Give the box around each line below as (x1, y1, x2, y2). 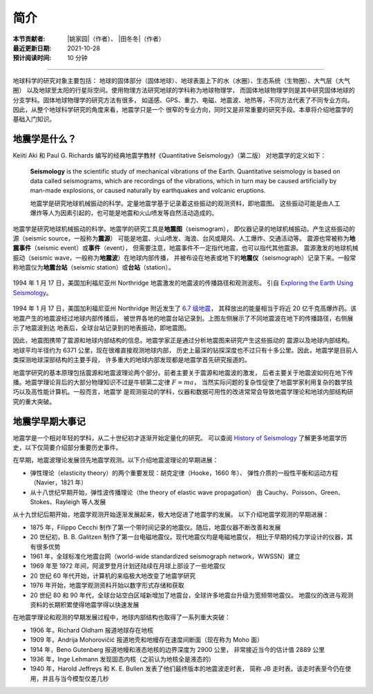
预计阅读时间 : (12, 54, 52, 62)
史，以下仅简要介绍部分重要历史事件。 (12, 443, 122, 452)
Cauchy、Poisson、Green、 (264, 488, 345, 496)
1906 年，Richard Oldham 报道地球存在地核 (30, 626, 153, 634)
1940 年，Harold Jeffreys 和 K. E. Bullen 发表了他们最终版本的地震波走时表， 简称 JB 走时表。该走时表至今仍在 (30, 664, 345, 673)
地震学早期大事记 (12, 415, 86, 427)
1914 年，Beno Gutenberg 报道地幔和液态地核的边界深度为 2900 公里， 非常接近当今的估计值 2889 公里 (30, 645, 325, 653)
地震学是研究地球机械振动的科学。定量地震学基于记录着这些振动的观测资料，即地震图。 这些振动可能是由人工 (30, 199, 341, 207)
